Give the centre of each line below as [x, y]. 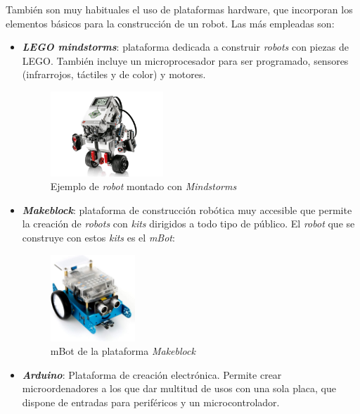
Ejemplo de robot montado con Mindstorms [143, 186]
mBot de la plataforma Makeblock [123, 351]
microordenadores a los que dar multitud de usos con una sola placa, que [179, 388]
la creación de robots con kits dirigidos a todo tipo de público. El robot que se [188, 224]
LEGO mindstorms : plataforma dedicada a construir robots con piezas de [185, 47]
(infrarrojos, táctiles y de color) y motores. [114, 74]
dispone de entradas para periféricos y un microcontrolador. [151, 402]
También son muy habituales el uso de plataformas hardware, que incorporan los [179, 9]
